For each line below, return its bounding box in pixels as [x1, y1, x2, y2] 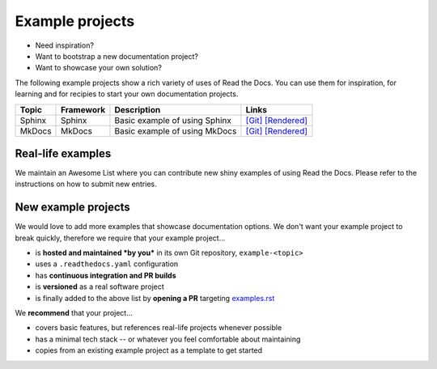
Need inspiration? [35, 40, 95, 50]
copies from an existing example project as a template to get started [35, 346, 263, 355]
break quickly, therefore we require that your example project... [15, 233, 226, 243]
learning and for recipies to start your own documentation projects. [15, 89, 239, 99]
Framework [61, 104, 105, 115]
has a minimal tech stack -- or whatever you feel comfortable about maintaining [35, 334, 301, 344]
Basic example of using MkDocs [114, 125, 237, 137]
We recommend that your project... [15, 308, 134, 318]
